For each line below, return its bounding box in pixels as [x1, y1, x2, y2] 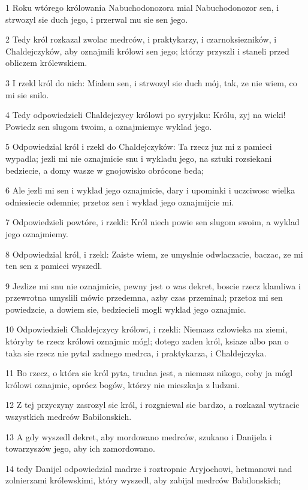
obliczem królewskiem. [5, 56, 87, 69]
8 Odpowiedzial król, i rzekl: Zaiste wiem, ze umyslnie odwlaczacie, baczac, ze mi [5, 247, 303, 260]
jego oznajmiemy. [5, 227, 68, 240]
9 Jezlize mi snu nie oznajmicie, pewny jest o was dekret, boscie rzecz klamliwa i [5, 279, 301, 292]
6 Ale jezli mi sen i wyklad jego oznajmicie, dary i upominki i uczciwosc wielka [5, 184, 295, 196]
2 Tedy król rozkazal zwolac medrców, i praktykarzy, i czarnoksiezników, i [5, 33, 277, 46]
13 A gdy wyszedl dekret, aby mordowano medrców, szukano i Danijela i [5, 430, 272, 443]
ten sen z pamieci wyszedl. [5, 259, 102, 272]
